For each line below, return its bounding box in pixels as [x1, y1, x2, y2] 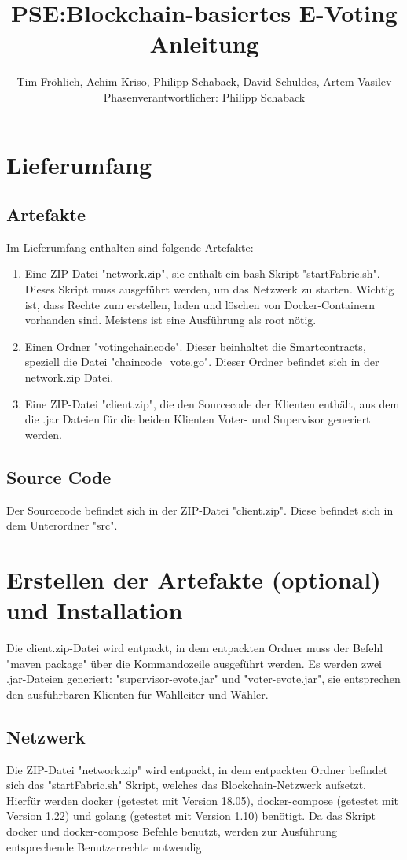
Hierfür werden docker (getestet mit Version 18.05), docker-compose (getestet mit [6, 792, 399, 808]
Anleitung [149, 28, 259, 60]
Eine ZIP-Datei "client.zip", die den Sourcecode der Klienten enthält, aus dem [24, 395, 400, 412]
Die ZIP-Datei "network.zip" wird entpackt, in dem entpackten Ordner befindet [6, 761, 388, 777]
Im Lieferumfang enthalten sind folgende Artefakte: [6, 238, 254, 255]
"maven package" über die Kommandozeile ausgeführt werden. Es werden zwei [6, 655, 382, 671]
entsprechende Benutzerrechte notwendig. [6, 838, 205, 854]
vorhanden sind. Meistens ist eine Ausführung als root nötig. [24, 312, 317, 328]
